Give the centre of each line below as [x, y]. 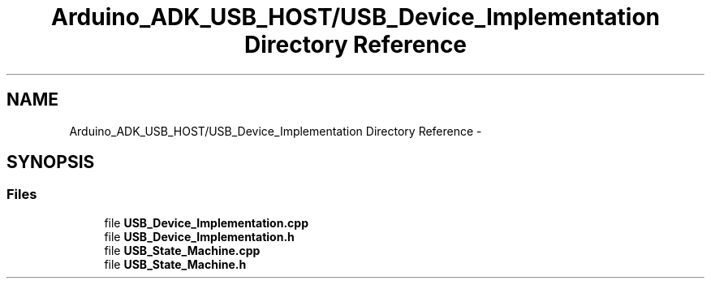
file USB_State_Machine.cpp [182, 250]
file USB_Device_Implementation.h [199, 236]
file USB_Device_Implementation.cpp [206, 222]
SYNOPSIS [51, 162]
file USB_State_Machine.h [175, 264]
